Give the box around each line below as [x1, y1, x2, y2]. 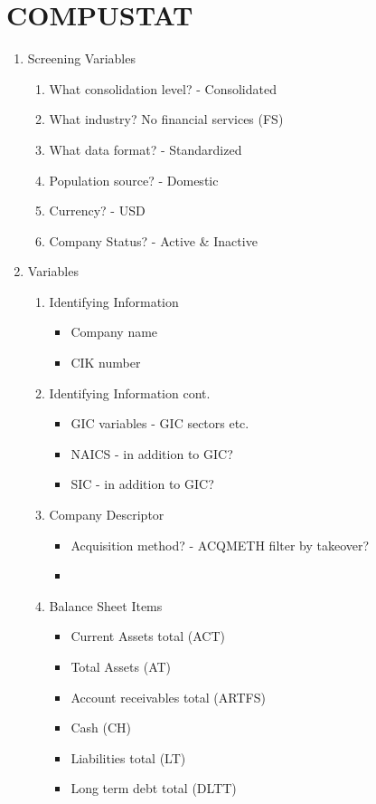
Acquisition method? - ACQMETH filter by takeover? [70, 535, 370, 554]
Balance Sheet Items [49, 596, 163, 615]
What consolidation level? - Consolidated [49, 79, 277, 98]
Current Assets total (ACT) [70, 627, 226, 646]
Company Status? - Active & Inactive [49, 231, 258, 250]
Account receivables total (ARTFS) [70, 687, 266, 706]
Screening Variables [27, 49, 136, 68]
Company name [70, 322, 158, 341]
